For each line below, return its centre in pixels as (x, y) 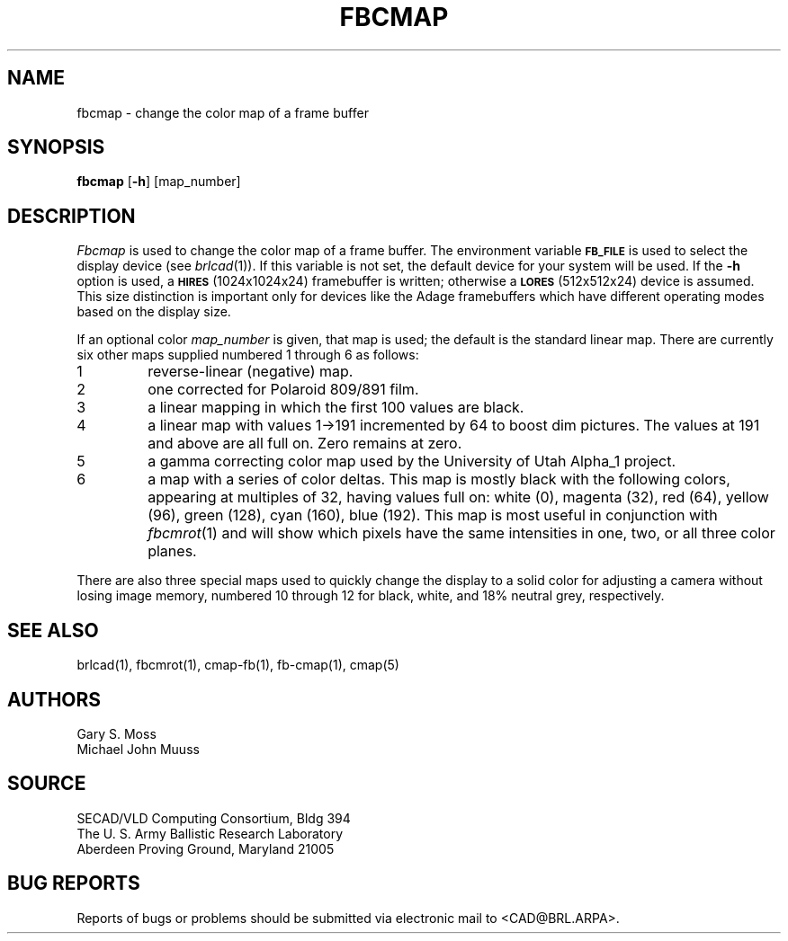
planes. (172, 551)
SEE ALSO (53, 630)
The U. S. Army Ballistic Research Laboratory (210, 833)
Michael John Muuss (138, 749)
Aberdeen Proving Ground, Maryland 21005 (206, 848)
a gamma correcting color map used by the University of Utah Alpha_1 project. (412, 462)
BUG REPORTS (74, 883)
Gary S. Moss (116, 733)
